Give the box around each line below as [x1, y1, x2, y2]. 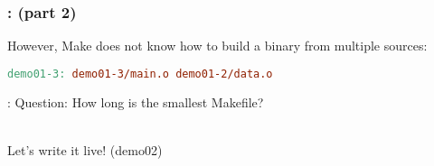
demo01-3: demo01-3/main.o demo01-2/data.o [7, 67, 273, 80]
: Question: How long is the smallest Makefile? [7, 92, 264, 111]
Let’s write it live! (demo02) [7, 140, 163, 159]
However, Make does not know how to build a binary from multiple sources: [7, 36, 428, 55]
